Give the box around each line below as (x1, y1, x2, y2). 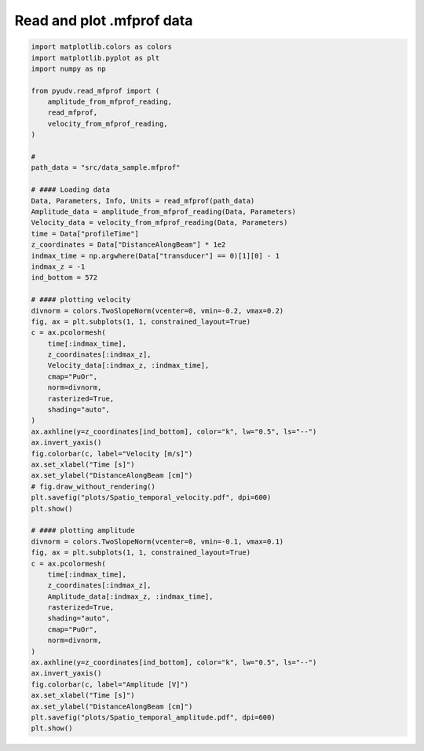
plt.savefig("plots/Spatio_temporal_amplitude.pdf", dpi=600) (31, 713, 276, 722)
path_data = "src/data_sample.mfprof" (31, 163, 181, 172)
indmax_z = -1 (31, 262, 86, 271)
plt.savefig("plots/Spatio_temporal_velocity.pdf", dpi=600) (31, 493, 272, 502)
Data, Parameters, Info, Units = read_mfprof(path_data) (31, 196, 255, 205)
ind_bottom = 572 (31, 273, 98, 282)
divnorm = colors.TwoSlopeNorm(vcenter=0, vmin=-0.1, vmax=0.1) (31, 537, 284, 546)
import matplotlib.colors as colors (31, 42, 173, 51)
